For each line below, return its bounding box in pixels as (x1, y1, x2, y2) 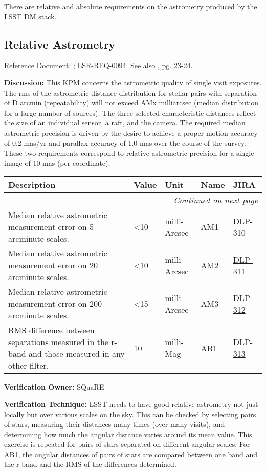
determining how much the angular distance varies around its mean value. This (4, 429, 252, 439)
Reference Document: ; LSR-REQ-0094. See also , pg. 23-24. (4, 60, 193, 71)
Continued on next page (173, 194, 258, 206)
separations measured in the (8, 336, 108, 348)
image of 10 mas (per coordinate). (4, 157, 110, 168)
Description (8, 179, 56, 191)
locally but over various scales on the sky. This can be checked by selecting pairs (4, 409, 256, 419)
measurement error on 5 (8, 221, 94, 233)
